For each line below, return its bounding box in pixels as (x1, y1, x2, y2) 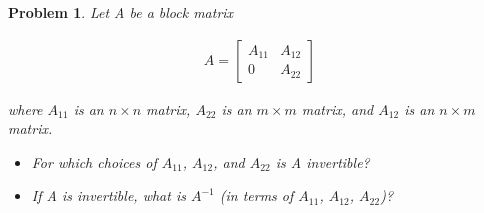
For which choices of (31, 151, 157, 172)
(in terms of (219, 185, 294, 206)
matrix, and (301, 98, 374, 119)
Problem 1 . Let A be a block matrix (8, 2, 234, 22)
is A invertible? (275, 151, 370, 172)
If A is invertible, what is (31, 185, 186, 206)
